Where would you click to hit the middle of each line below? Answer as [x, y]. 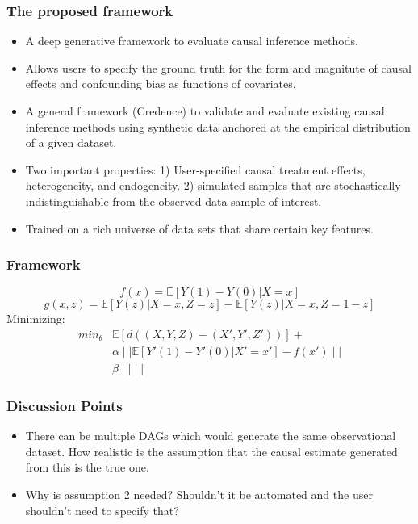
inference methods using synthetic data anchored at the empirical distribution [218, 126]
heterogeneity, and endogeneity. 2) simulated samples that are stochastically [213, 185]
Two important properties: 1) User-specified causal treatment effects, [195, 169]
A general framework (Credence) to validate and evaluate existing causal [205, 111]
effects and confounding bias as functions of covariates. [161, 84]
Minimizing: [36, 319]
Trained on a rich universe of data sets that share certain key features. [199, 228]
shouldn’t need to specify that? [102, 510]
